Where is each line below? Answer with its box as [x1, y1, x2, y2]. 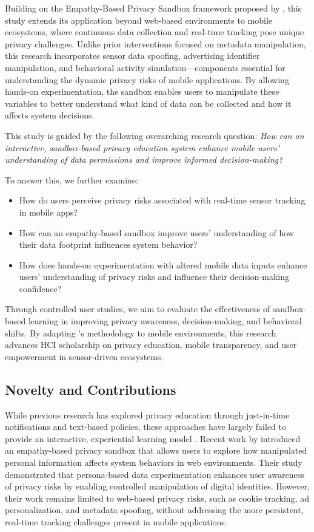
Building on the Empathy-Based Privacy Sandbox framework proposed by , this [5, 2, 302, 14]
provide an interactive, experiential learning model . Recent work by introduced [5, 432, 301, 445]
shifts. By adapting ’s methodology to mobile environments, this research [5, 326, 276, 339]
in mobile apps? [19, 205, 78, 218]
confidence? [19, 282, 62, 295]
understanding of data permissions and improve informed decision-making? [5, 153, 283, 166]
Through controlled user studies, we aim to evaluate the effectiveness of [5, 302, 270, 315]
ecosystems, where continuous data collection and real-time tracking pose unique [5, 26, 304, 38]
